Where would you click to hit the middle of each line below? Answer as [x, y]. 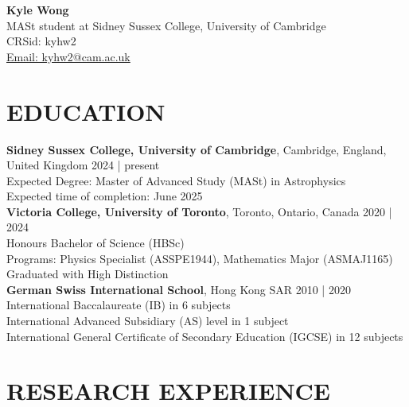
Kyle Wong [38, 10]
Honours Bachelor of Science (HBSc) [95, 243]
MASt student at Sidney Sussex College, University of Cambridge [166, 25]
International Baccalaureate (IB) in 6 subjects [119, 305]
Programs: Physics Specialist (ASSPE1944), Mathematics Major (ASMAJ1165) [200, 258]
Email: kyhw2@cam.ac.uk [68, 56]
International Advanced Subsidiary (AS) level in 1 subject [148, 321]
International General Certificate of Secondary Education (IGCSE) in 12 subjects [205, 336]
